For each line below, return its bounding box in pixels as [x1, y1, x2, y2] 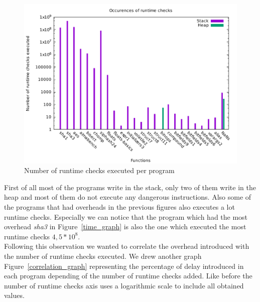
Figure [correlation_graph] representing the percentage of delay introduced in [4, 260, 244, 271]
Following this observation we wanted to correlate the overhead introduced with [4, 241, 249, 251]
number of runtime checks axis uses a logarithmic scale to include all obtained [4, 280, 244, 290]
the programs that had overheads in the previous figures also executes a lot [4, 201, 235, 212]
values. [4, 290, 25, 300]
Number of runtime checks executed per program [24, 165, 175, 176]
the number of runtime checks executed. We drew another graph [4, 250, 202, 261]
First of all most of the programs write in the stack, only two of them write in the [4, 182, 256, 192]
